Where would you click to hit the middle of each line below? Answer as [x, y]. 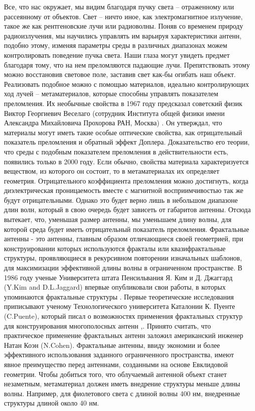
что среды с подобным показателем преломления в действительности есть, [116, 151]
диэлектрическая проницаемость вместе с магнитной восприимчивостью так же [124, 190]
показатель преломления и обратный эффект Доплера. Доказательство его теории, [127, 142]
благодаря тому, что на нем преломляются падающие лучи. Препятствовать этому [127, 64]
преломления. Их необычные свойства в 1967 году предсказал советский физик [123, 103]
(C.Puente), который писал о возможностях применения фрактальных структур [123, 316]
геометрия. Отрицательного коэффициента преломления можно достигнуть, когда [126, 180]
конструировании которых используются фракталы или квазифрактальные [115, 248]
